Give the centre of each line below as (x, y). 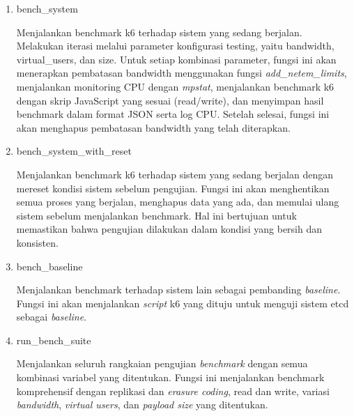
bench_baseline (49, 266)
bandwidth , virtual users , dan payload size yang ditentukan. (142, 405)
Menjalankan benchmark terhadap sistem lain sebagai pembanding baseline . (178, 290)
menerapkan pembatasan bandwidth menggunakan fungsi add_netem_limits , (182, 73)
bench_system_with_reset (74, 151)
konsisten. (37, 242)
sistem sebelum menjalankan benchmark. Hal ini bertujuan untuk (156, 215)
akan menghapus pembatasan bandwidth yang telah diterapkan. (153, 127)
